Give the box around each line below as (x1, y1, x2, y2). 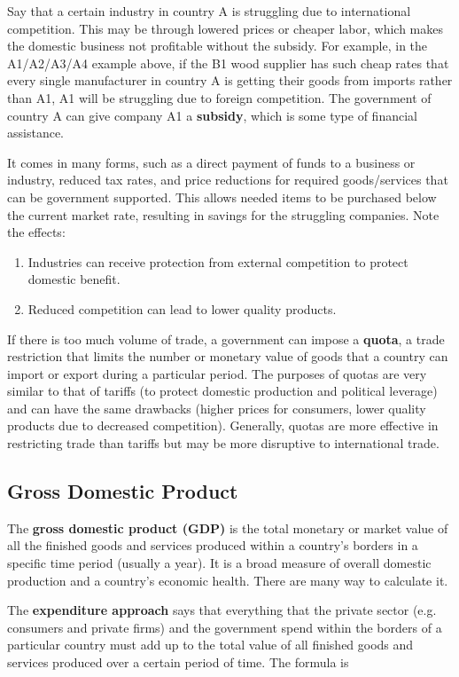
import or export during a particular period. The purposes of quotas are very (7, 364, 427, 382)
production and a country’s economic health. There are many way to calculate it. (7, 571, 448, 589)
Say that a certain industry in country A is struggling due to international (7, 2, 411, 20)
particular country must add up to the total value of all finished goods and (7, 635, 414, 654)
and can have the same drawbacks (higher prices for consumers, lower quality (7, 398, 426, 417)
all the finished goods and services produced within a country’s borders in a (7, 536, 418, 555)
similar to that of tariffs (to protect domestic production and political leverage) (7, 382, 438, 400)
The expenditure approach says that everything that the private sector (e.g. (7, 601, 437, 619)
